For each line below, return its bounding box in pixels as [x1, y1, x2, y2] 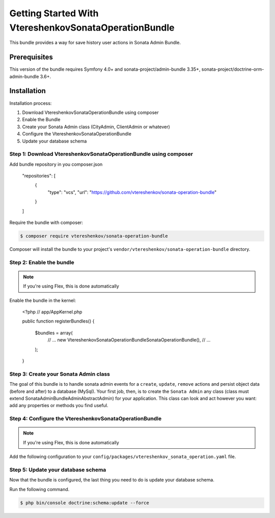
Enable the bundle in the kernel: [9, 297, 76, 303]
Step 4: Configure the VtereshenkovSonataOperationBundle [9, 415, 162, 422]
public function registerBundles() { [22, 318, 95, 324]
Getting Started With [9, 8, 99, 19]
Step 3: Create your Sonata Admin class [9, 370, 111, 378]
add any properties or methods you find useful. [9, 402, 108, 409]
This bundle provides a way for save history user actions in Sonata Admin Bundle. [9, 40, 181, 46]
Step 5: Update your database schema [9, 466, 106, 473]
